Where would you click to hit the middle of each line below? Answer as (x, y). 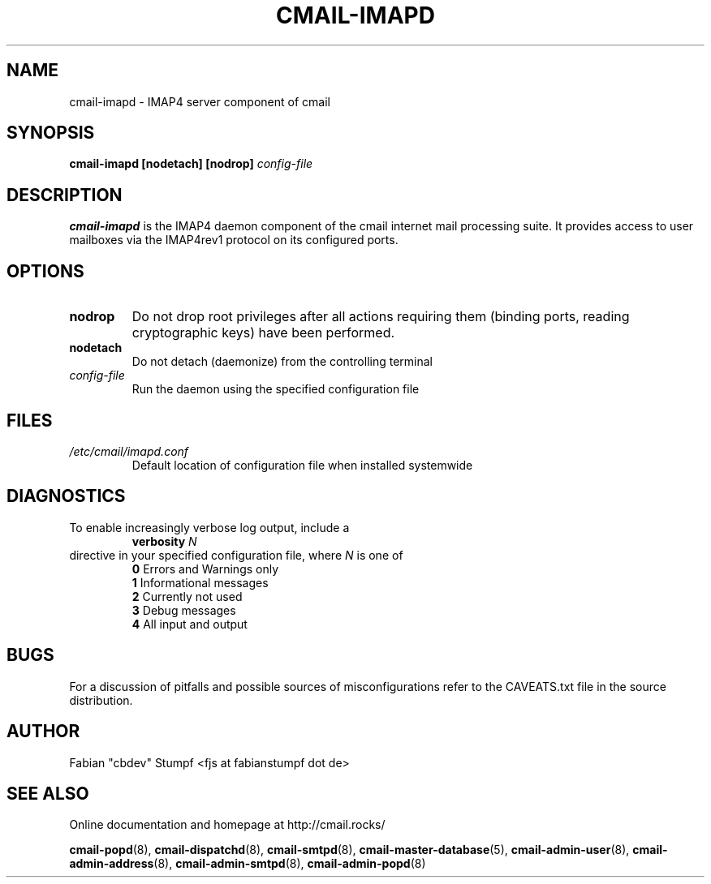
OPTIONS (45, 271)
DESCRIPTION (65, 195)
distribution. (101, 700)
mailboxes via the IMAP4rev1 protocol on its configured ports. (234, 240)
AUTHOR (43, 732)
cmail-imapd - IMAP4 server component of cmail (200, 101)
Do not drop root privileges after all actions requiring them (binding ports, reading (381, 317)
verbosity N (164, 541)
